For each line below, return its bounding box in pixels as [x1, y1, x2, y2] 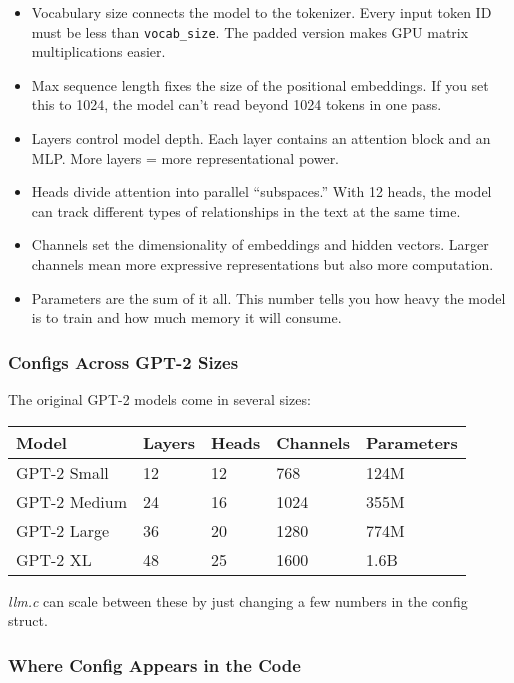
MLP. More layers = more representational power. [31, 147, 340, 168]
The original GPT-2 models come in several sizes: [8, 389, 311, 409]
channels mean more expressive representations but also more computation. [31, 254, 494, 274]
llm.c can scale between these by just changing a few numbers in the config [8, 590, 468, 611]
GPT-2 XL [16, 547, 92, 571]
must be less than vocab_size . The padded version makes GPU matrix [31, 21, 469, 42]
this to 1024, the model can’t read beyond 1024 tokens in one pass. [31, 94, 442, 115]
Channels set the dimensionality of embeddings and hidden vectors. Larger [31, 234, 489, 255]
